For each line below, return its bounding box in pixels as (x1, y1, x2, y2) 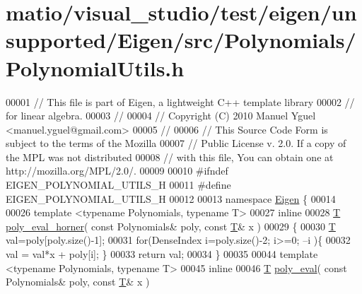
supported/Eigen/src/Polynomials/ (6, 25, 356, 54)
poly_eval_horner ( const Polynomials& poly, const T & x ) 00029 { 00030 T (6, 218, 336, 233)
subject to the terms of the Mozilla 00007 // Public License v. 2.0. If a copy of (6, 136, 346, 151)
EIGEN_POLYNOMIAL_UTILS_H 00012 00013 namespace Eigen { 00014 (6, 191, 336, 206)
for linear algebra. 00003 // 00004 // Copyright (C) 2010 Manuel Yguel (6, 108, 316, 123)
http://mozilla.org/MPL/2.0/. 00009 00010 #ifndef (6, 163, 228, 178)
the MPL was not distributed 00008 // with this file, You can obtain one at (6, 149, 334, 164)
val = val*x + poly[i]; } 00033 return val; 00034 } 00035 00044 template (6, 247, 318, 261)
